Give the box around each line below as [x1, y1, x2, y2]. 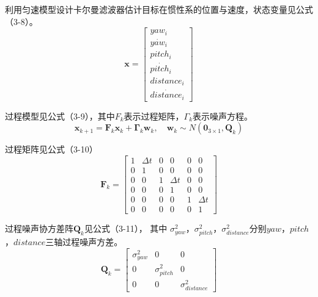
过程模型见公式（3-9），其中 [5, 109, 115, 122]
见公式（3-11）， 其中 [84, 222, 168, 235]
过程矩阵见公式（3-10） [5, 143, 98, 156]
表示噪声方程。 [193, 109, 253, 122]
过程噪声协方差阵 [5, 222, 73, 235]
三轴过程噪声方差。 [45, 235, 123, 248]
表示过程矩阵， [124, 109, 184, 122]
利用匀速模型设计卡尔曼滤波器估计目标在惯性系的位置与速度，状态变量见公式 [5, 3, 313, 15]
